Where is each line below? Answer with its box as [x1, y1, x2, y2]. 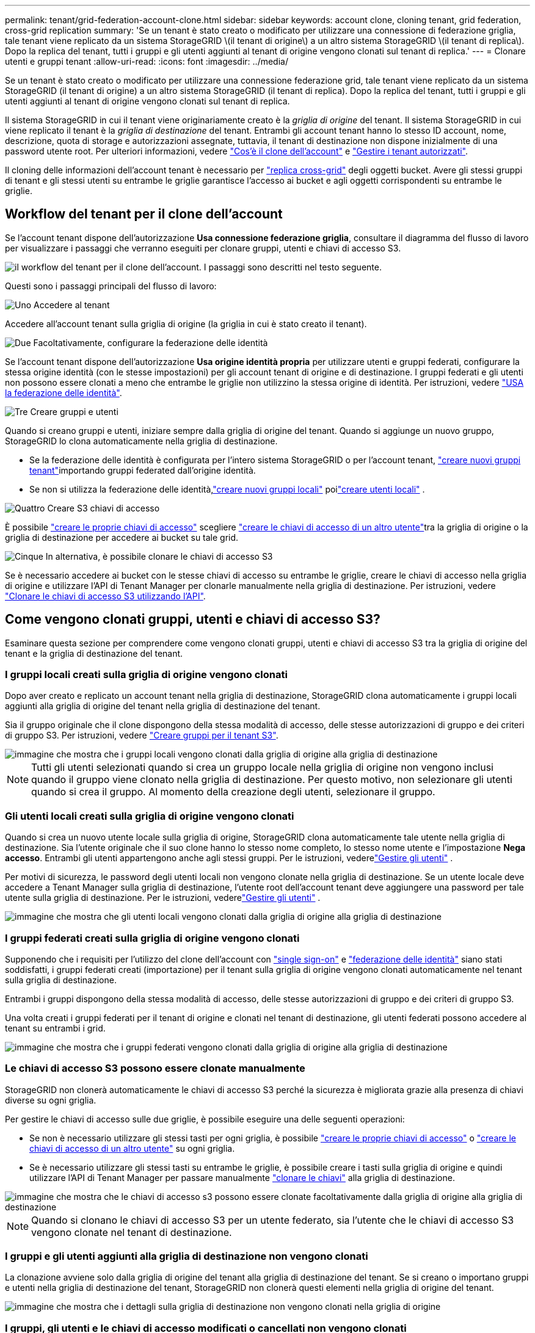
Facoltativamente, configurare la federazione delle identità [33, 337, 268, 348]
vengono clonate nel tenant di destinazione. [31, 1226, 232, 1238]
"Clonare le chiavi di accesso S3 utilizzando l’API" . [5, 590, 206, 601]
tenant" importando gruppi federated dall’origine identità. [29, 464, 256, 475]
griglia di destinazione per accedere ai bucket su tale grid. [5, 532, 239, 543]
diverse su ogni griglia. [5, 1094, 96, 1105]
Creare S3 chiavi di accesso [47, 502, 160, 513]
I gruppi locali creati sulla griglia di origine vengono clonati [5, 668, 288, 681]
